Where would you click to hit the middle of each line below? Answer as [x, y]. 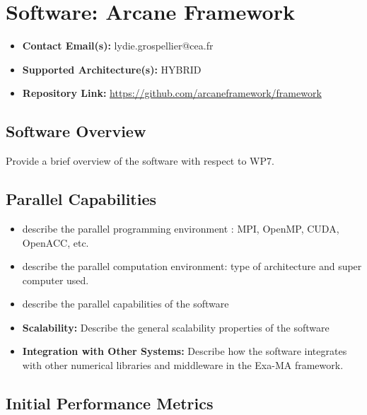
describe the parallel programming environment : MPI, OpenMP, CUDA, [181, 228]
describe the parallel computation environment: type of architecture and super [192, 266]
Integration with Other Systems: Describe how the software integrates [185, 351]
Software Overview [76, 131]
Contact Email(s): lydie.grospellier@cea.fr [118, 46]
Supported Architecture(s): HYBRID [112, 69]
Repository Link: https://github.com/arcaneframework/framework [172, 93]
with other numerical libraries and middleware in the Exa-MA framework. [183, 365]
